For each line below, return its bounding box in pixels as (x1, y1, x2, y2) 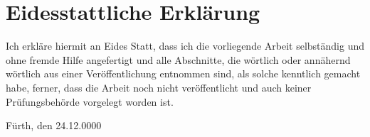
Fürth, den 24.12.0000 (6, 118, 102, 133)
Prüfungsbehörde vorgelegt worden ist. (6, 94, 174, 109)
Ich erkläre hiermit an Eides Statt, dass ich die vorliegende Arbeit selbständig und (6, 38, 365, 53)
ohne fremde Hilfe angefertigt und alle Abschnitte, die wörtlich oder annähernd (6, 52, 351, 67)
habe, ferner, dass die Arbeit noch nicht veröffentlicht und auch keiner (6, 80, 312, 94)
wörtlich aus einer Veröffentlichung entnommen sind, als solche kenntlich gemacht (6, 66, 361, 81)
